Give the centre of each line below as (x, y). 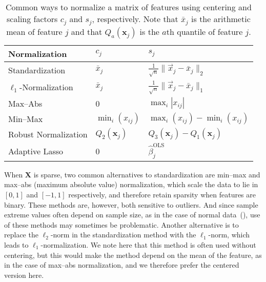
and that (87, 31)
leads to (16, 244)
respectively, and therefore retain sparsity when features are (162, 194)
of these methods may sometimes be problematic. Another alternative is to (121, 224)
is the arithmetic (221, 19)
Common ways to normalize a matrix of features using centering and (128, 7)
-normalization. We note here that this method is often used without (148, 244)
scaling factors (32, 19)
